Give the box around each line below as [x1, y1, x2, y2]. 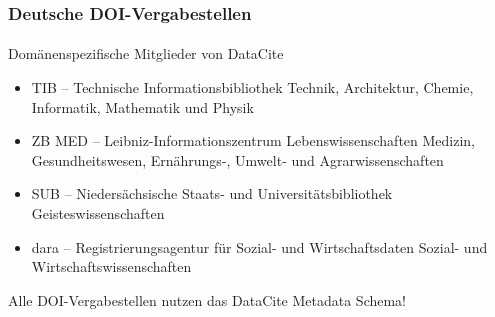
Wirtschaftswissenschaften [31, 256, 192, 277]
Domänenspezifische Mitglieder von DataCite [8, 43, 284, 64]
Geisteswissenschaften [31, 203, 165, 223]
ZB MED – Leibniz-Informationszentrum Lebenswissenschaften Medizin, [31, 130, 476, 151]
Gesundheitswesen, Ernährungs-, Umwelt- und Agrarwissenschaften [31, 149, 444, 170]
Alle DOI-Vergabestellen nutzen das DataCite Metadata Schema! [8, 289, 407, 310]
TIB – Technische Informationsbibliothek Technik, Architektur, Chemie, [31, 77, 474, 98]
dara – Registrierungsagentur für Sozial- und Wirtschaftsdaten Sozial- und [31, 236, 488, 257]
